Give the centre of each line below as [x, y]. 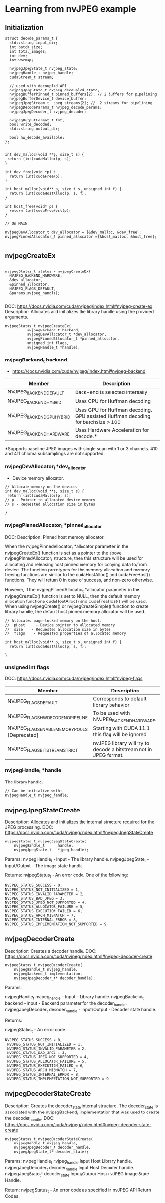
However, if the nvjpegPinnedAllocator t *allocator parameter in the [72, 590]
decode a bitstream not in [123, 749]
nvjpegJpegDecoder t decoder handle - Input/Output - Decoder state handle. [81, 1010]
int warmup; [22, 60]
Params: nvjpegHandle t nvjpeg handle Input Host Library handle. [69, 1162]
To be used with [111, 713]
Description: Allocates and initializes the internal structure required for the [80, 822]
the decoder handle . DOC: [30, 1119]
